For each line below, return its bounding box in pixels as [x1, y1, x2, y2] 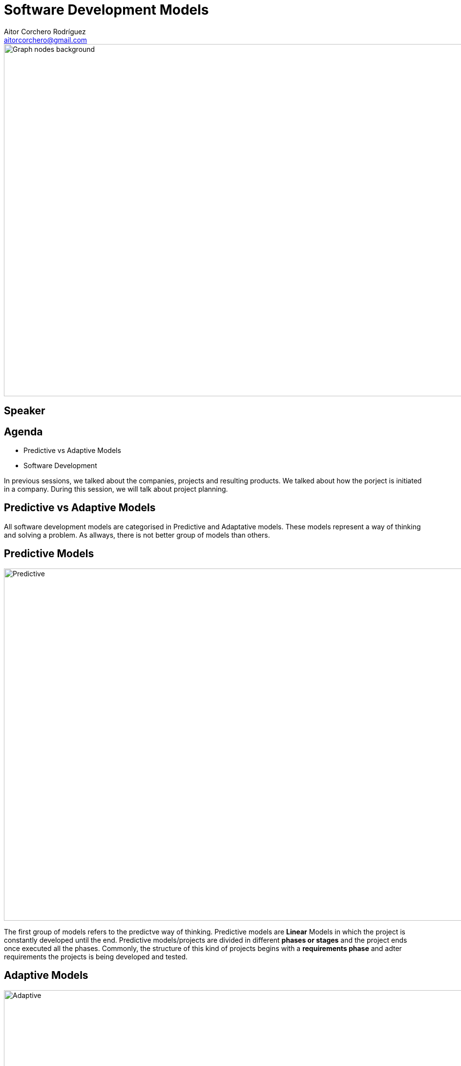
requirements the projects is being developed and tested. [4, 952, 188, 961]
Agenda [4, 425, 43, 438]
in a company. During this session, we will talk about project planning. [4, 485, 228, 494]
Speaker [4, 405, 45, 417]
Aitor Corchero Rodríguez [4, 27, 86, 36]
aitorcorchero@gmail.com [4, 35, 87, 44]
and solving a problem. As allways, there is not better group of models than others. [4, 530, 270, 539]
